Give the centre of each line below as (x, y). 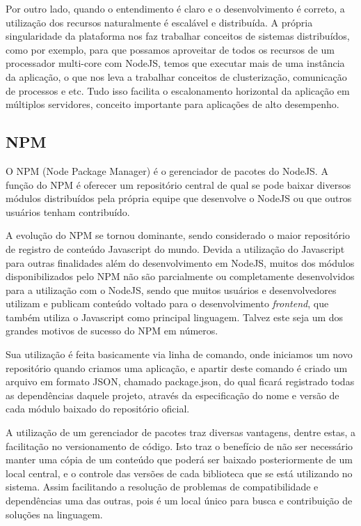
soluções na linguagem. (54, 514)
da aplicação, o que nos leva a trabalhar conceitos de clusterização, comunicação (176, 76)
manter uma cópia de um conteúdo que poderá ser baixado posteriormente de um (179, 459)
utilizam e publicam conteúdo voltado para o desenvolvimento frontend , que (167, 303)
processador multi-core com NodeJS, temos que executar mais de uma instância (175, 63)
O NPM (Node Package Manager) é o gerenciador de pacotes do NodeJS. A (167, 170)
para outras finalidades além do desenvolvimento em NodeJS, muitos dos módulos (180, 262)
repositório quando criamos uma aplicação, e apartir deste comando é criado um (177, 368)
